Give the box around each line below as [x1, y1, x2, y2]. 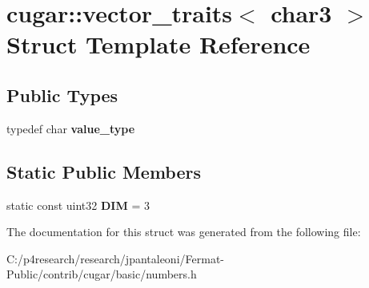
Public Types [6, 82, 118, 107]
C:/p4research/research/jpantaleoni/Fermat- [6, 250, 224, 266]
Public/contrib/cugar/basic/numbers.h [6, 266, 197, 282]
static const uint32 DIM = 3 [6, 196, 150, 213]
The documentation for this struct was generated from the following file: [6, 223, 361, 240]
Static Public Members [6, 159, 202, 183]
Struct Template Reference [6, 28, 311, 61]
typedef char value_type [6, 120, 135, 136]
